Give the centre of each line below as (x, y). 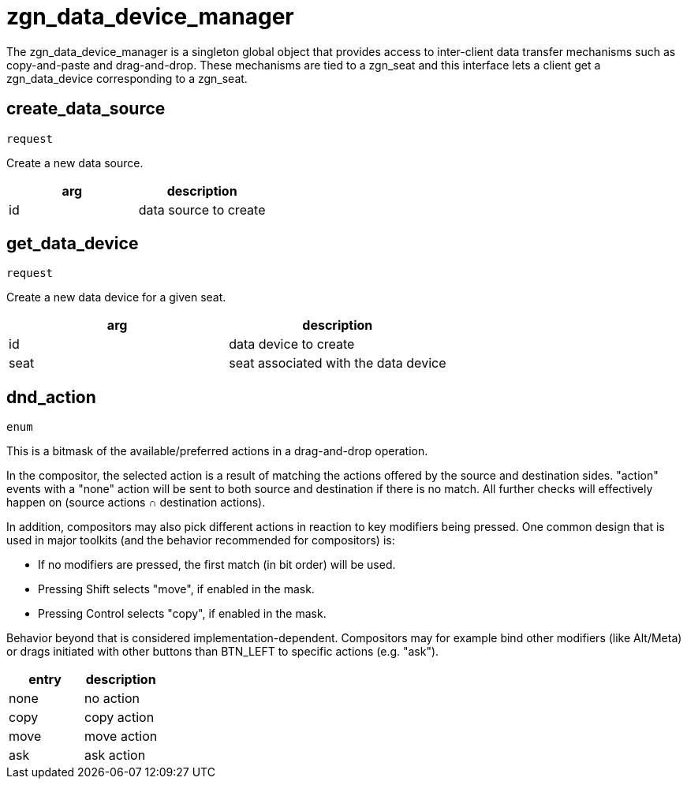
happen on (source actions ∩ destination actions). (136, 503)
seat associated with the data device (338, 363)
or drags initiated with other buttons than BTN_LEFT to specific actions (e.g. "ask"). (223, 652)
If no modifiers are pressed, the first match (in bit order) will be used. (217, 565)
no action (112, 699)
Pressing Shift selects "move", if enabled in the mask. (176, 589)
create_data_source (86, 109)
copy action (119, 718)
